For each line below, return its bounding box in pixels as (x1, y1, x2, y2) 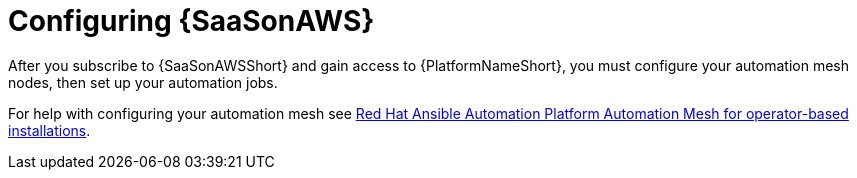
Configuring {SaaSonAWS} (8, 4, 375, 38)
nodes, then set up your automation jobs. (8, 73, 278, 91)
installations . (8, 121, 91, 139)
